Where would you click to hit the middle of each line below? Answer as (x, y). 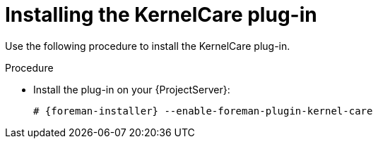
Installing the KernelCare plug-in (161, 15)
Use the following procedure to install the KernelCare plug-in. (148, 46)
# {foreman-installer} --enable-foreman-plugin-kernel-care (203, 111)
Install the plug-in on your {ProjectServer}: (132, 89)
